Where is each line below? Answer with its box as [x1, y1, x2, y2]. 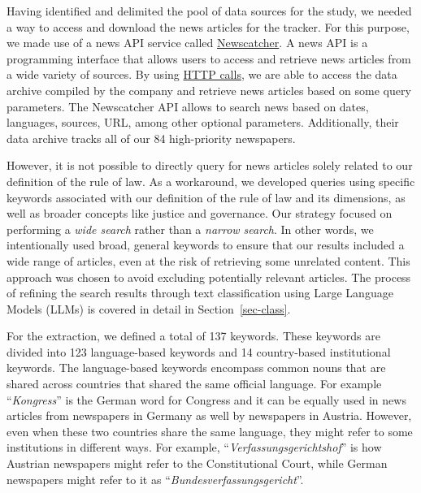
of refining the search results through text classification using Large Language [7, 284, 393, 301]
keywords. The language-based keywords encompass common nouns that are [7, 359, 386, 376]
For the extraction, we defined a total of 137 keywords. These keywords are [7, 327, 380, 344]
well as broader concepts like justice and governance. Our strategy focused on [7, 205, 393, 222]
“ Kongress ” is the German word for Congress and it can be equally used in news [7, 391, 406, 408]
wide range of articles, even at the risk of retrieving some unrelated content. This [7, 252, 410, 269]
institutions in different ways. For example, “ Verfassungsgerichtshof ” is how [7, 439, 382, 456]
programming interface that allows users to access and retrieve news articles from [7, 50, 411, 67]
